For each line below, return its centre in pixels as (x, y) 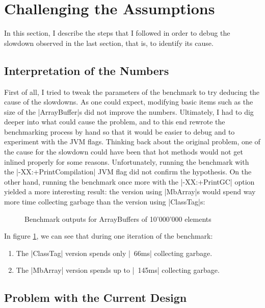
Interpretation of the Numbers (87, 70)
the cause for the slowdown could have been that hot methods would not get (124, 152)
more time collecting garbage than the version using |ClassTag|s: (105, 202)
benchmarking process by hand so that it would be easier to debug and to (120, 131)
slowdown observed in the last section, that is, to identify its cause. (109, 43)
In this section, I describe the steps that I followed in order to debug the (117, 33)
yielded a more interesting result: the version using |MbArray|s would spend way (130, 191)
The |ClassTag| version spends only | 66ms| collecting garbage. (114, 253)
